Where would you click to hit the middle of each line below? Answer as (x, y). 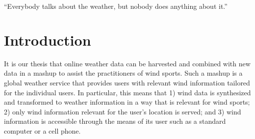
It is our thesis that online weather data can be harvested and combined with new (127, 63)
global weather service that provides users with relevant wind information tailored (127, 82)
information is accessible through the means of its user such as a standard (115, 121)
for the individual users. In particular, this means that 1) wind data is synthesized (127, 92)
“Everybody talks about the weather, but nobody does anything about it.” (116, 6)
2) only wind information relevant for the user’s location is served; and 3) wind (123, 111)
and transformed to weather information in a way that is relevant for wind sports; (127, 102)
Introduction (48, 40)
